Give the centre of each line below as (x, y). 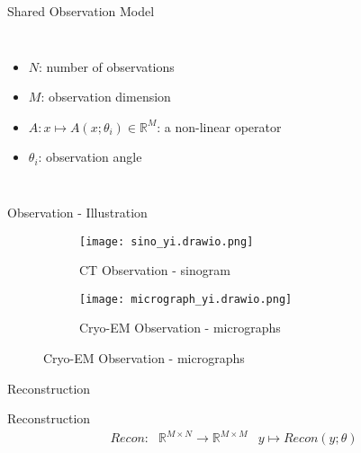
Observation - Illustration (77, 212)
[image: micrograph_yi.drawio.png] (186, 299)
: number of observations (107, 66)
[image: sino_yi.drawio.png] (167, 241)
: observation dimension (106, 97)
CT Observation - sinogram (155, 270)
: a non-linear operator (219, 126)
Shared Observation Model (81, 11)
